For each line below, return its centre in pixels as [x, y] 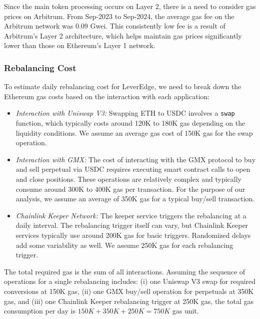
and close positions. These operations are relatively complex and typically [129, 179]
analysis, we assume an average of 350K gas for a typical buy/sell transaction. [135, 199]
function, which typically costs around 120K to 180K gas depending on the [130, 123]
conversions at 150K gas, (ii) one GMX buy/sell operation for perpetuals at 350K [129, 291]
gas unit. [185, 311]
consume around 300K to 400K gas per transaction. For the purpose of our [130, 189]
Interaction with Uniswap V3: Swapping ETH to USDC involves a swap [125, 113]
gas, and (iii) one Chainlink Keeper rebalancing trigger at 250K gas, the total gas [129, 301]
